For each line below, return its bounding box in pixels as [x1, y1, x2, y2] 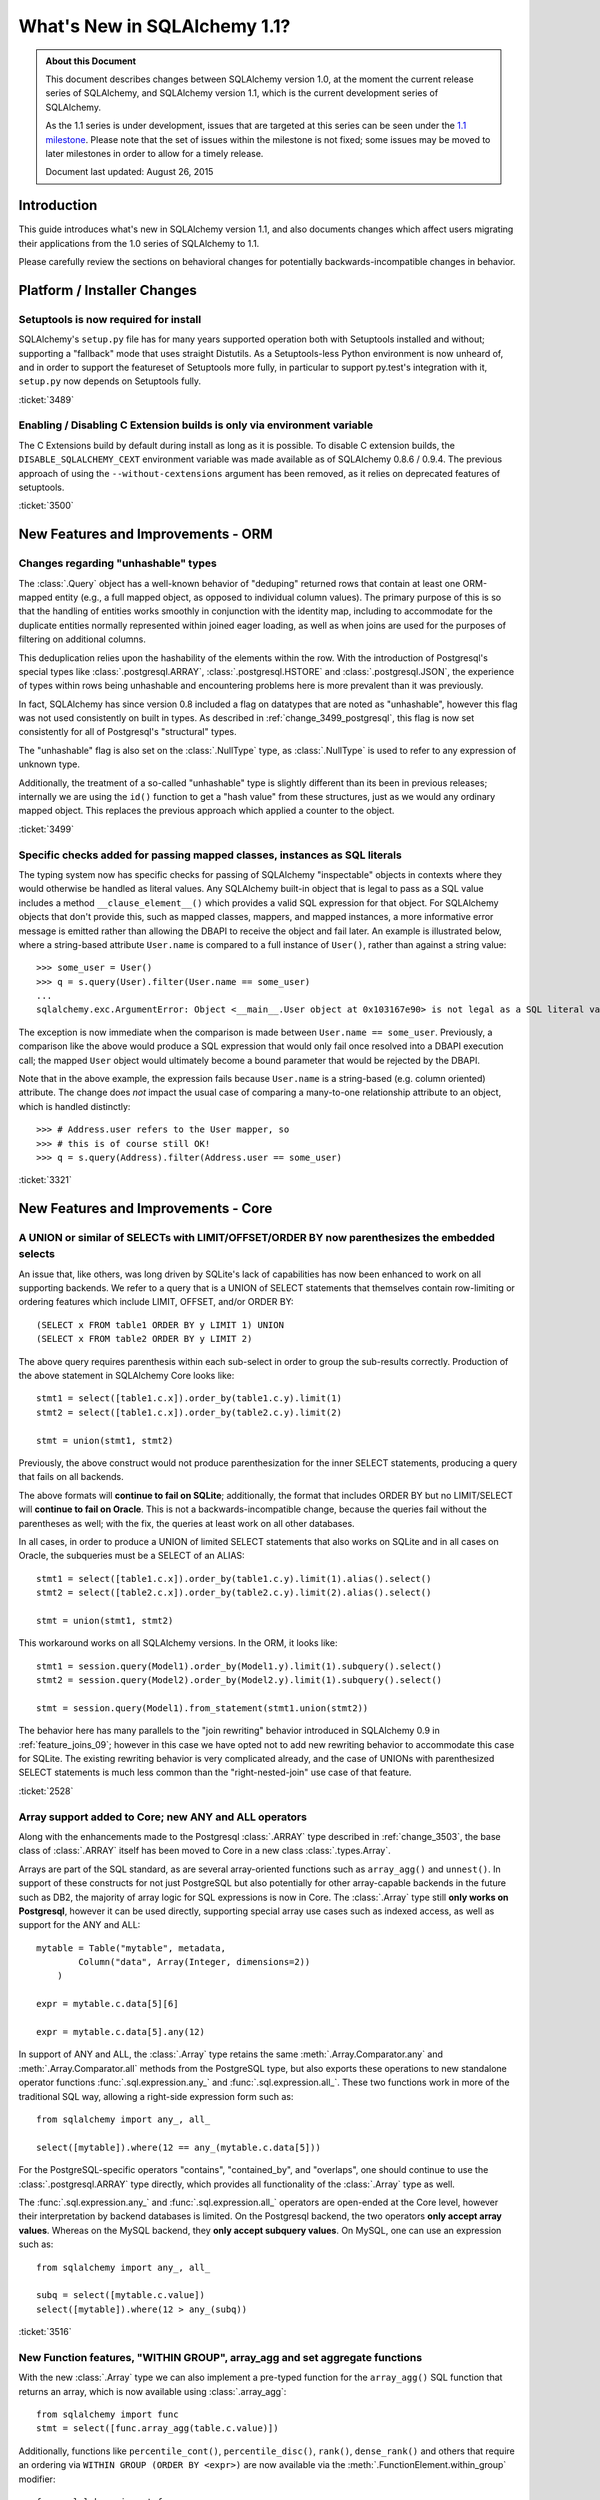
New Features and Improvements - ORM [18, 526, 274, 543]
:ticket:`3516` [18, 2326, 72, 2338]
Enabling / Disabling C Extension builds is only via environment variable [18, 418, 374, 432]
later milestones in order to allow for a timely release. [45, 147, 264, 159]
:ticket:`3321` [18, 1174, 72, 1186]
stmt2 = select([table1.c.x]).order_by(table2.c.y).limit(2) [36, 1406, 342, 1418]
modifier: [18, 2473, 56, 2485]
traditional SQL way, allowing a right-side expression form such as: [18, 2090, 294, 2102]
